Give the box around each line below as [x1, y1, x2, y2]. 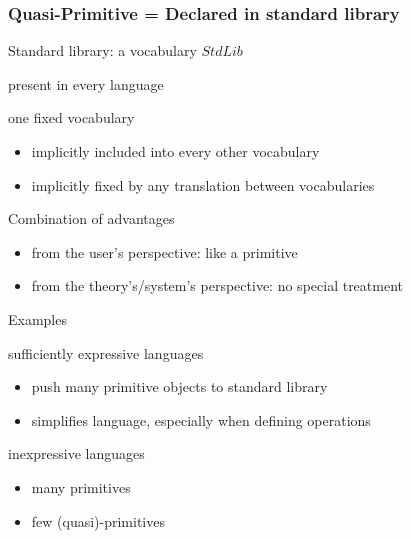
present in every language [8, 73, 164, 94]
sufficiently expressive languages [8, 342, 204, 363]
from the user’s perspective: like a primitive [31, 241, 298, 262]
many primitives [31, 476, 131, 497]
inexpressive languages [8, 443, 145, 464]
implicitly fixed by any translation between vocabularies [31, 174, 375, 195]
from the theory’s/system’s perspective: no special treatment [31, 275, 403, 296]
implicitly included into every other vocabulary [31, 141, 320, 161]
